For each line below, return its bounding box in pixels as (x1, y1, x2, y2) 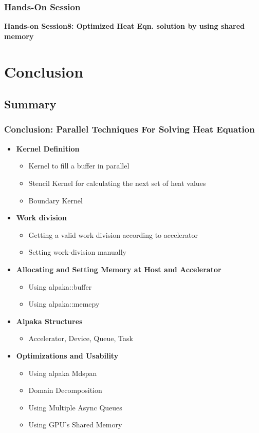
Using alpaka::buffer (28, 281, 92, 292)
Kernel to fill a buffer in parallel (28, 160, 129, 171)
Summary (4, 96, 57, 112)
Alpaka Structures (16, 315, 83, 326)
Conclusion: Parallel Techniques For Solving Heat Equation (4, 123, 255, 136)
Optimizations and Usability (16, 350, 119, 361)
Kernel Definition (16, 143, 80, 154)
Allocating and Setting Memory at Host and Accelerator (16, 263, 221, 274)
